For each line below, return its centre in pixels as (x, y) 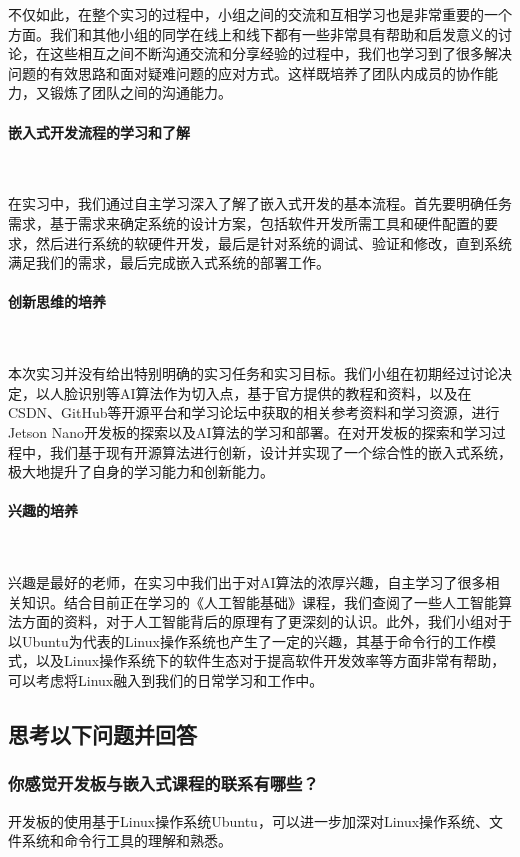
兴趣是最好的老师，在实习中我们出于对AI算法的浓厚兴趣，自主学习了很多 (247, 582)
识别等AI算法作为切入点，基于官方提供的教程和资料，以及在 (274, 392)
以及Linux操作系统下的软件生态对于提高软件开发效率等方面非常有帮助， (270, 660)
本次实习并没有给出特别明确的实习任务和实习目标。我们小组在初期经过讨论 (253, 373)
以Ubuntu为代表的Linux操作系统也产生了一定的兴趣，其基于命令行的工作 (245, 640)
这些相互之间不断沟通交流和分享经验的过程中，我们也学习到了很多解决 (280, 53)
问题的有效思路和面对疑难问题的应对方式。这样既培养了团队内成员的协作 (246, 72)
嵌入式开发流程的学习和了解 (99, 131)
